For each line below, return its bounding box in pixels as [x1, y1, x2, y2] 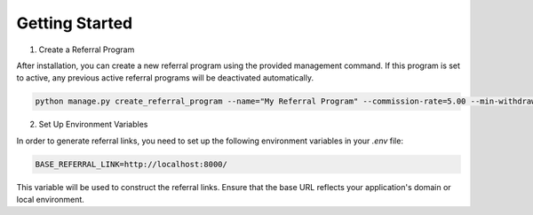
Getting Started [16, 13, 133, 33]
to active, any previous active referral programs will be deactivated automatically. [16, 73, 314, 83]
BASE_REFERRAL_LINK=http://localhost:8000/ [35, 159, 228, 169]
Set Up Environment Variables [38, 119, 148, 130]
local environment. [16, 195, 84, 205]
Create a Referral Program [38, 44, 135, 55]
